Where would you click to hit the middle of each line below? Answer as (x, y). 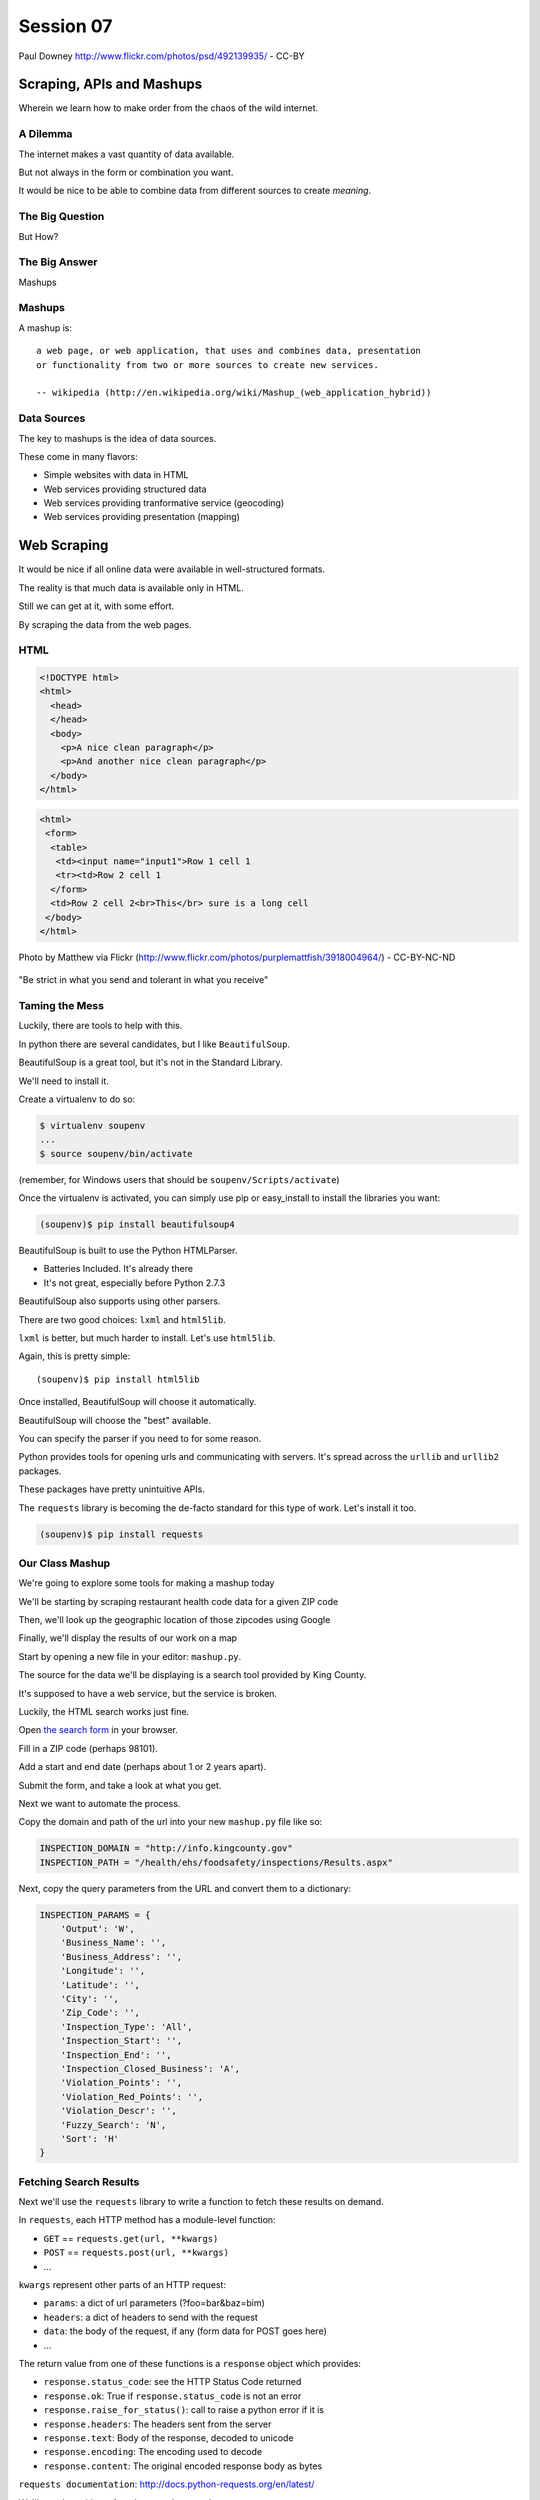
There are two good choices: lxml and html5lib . (122, 1319)
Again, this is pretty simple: (74, 1356)
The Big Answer (58, 262)
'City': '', (90, 1999)
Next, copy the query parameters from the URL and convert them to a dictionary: (185, 1888)
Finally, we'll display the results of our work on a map (128, 1638)
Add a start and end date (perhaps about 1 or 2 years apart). (142, 1767)
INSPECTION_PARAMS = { (95, 1914)
